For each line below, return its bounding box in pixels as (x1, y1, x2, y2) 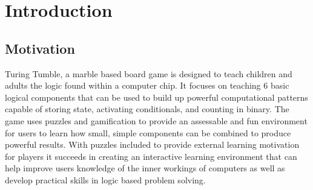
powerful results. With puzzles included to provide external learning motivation (5, 138, 300, 151)
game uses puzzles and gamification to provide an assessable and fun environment (5, 114, 308, 127)
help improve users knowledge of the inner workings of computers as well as (5, 162, 285, 174)
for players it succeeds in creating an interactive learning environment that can (5, 150, 297, 162)
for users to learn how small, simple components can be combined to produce (5, 126, 291, 139)
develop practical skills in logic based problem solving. (5, 173, 206, 186)
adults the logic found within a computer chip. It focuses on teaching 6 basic (5, 79, 289, 92)
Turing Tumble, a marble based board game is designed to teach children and (5, 67, 292, 80)
